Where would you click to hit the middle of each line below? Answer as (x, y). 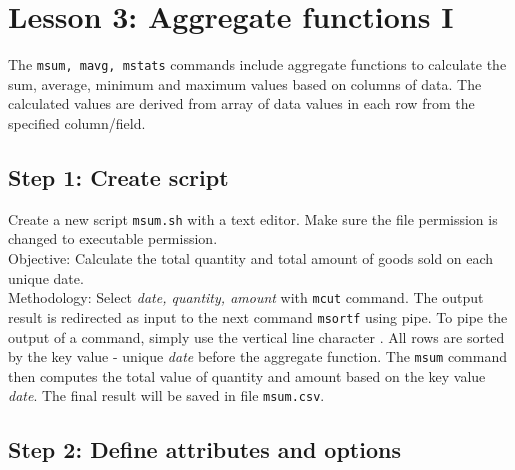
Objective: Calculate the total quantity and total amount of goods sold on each (251, 258)
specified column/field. (77, 122)
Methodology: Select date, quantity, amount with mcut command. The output (246, 297)
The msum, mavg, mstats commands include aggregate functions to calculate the (257, 64)
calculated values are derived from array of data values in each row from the (241, 103)
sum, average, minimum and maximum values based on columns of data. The (245, 83)
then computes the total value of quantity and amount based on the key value (247, 375)
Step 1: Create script (118, 176)
